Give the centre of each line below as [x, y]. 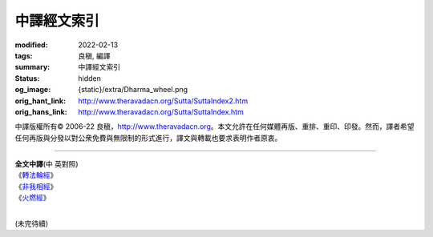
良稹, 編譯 [94, 55]
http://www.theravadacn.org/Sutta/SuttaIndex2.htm [163, 101]
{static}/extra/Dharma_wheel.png [133, 90]
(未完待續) [32, 223]
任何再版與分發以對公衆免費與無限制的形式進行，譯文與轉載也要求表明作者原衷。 [148, 138]
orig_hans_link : [41, 111]
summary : [32, 67]
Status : [27, 78]
